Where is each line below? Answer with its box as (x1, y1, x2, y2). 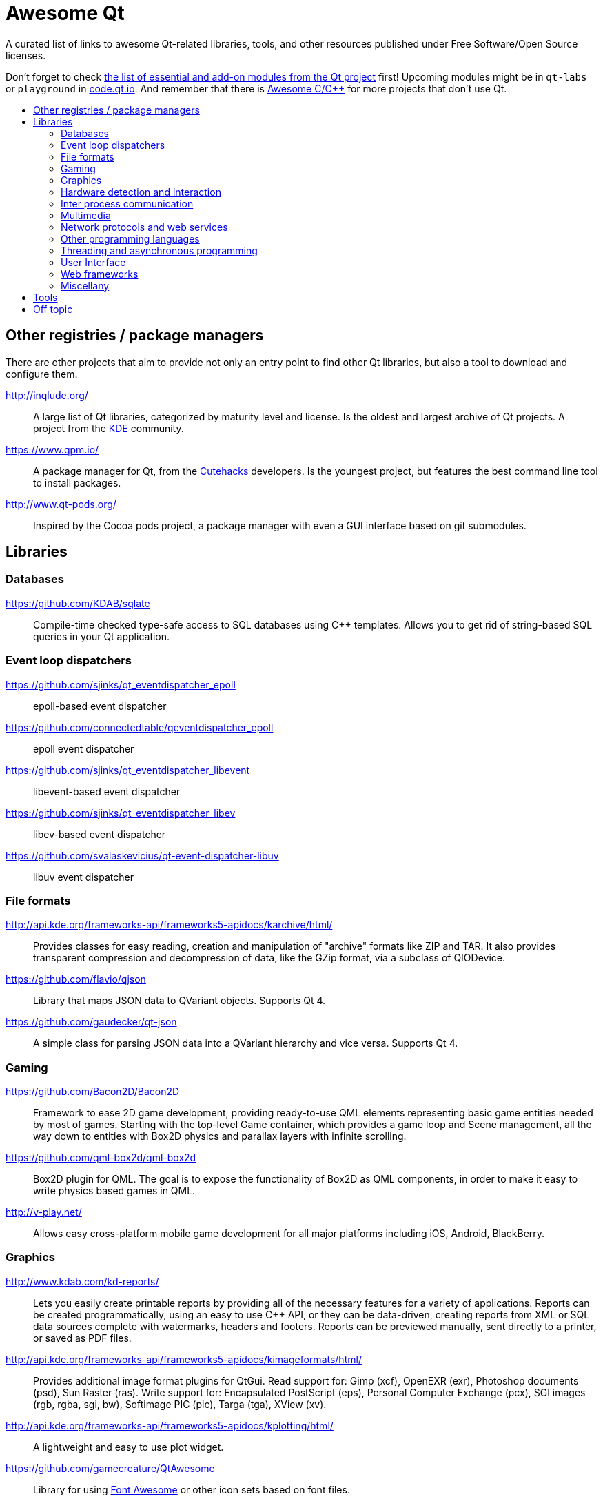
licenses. (6, 49, 46, 61)
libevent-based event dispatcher (33, 785, 181, 797)
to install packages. (33, 476, 121, 489)
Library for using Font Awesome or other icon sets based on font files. (33, 1483, 350, 1495)
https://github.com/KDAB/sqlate (6, 597, 150, 609)
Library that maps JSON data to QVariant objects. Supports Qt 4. (33, 994, 326, 1007)
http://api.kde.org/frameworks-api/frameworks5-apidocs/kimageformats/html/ (6, 1353, 362, 1365)
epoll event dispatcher (33, 742, 134, 755)
